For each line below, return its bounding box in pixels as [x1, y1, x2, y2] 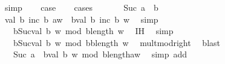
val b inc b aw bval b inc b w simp [4, 13, 158, 25]
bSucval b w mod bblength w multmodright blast [13, 36, 221, 48]
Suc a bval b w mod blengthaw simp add [13, 48, 187, 60]
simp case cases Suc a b [4, 1, 158, 13]
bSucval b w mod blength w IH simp [13, 25, 174, 37]
